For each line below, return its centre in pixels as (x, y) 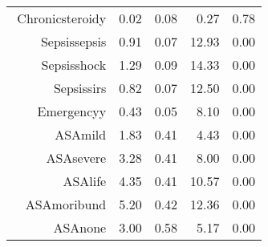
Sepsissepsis (73, 41)
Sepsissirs (80, 88)
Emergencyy (72, 111)
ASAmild (81, 134)
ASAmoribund (66, 204)
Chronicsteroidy (62, 18)
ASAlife (85, 181)
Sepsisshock (74, 65)
